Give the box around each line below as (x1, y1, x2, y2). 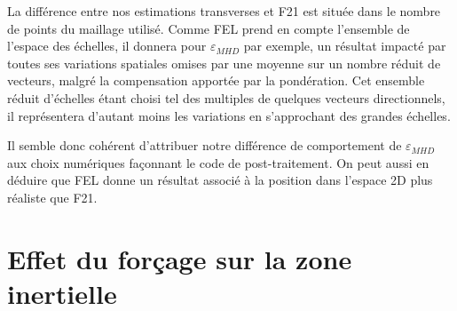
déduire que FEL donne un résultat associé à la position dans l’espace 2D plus (7, 171, 433, 189)
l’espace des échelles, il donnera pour (7, 36, 207, 55)
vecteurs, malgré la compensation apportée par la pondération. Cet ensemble (7, 71, 425, 90)
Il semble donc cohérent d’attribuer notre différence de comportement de (7, 136, 402, 155)
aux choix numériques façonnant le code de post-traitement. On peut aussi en (7, 153, 429, 171)
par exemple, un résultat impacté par (243, 36, 446, 55)
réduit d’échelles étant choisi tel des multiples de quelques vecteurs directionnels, (7, 88, 445, 107)
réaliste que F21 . (7, 187, 98, 206)
